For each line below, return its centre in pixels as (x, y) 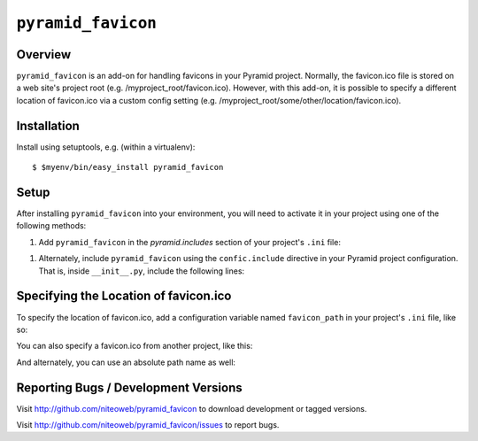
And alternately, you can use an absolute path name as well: (126, 362)
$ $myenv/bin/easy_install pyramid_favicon (128, 167)
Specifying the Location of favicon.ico (124, 296)
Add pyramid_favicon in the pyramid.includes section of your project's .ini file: (189, 242)
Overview (44, 54)
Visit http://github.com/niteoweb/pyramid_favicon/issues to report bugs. (148, 424)
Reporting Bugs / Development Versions (129, 387)
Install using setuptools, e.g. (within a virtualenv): (106, 147)
